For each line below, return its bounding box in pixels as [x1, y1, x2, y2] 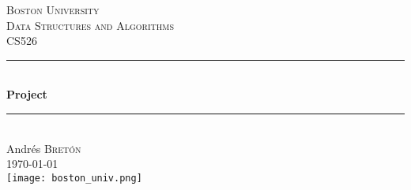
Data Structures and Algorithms [6, 17, 174, 33]
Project [6, 86, 47, 102]
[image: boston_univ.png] [6, 172, 142, 184]
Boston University [6, 2, 100, 17]
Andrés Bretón [6, 140, 81, 156]
